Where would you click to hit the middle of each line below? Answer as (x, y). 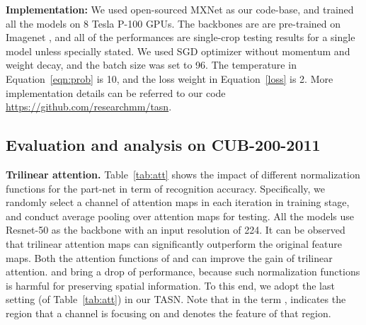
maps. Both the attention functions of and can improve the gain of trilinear (169, 257)
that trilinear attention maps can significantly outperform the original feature (174, 243)
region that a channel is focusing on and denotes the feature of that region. (168, 313)
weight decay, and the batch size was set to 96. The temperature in (151, 65)
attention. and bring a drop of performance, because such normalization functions (183, 272)
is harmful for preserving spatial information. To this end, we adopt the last (170, 285)
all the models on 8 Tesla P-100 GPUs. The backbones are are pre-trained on (173, 23)
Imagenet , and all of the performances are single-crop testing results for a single (181, 37)
